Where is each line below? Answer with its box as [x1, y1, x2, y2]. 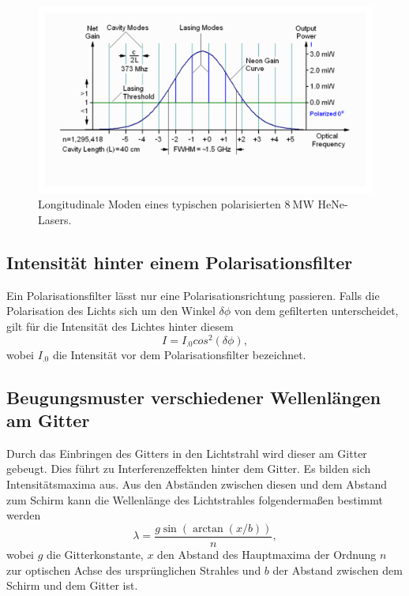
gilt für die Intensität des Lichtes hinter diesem [6, 318, 234, 335]
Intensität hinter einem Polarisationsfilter [6, 250, 353, 275]
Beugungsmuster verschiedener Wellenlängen [6, 384, 381, 409]
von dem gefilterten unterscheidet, [234, 302, 399, 319]
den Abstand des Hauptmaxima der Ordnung [157, 545, 377, 562]
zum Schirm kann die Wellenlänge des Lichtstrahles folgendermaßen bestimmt [6, 491, 383, 508]
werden [6, 507, 41, 523]
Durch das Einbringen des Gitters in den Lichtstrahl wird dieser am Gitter [6, 444, 367, 461]
